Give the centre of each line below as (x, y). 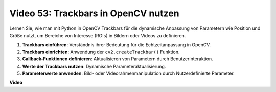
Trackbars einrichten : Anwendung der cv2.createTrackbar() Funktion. (101, 52)
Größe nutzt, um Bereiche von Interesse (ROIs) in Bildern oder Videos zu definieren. (98, 35)
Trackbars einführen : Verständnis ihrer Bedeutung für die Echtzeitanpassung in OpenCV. (117, 45)
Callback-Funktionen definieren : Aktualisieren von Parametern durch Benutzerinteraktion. (118, 59)
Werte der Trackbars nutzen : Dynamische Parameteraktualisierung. (94, 66)
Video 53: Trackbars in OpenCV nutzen (95, 13)
